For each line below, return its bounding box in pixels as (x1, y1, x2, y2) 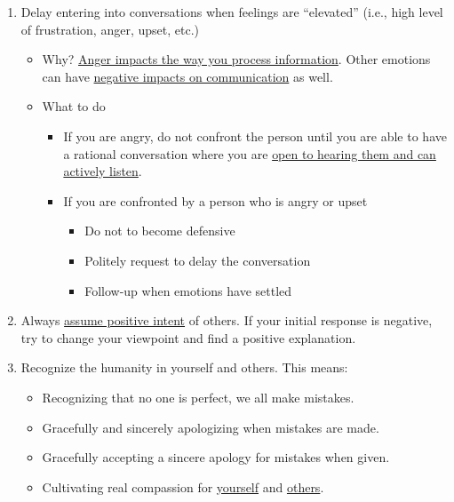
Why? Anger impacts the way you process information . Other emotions (42, 50, 431, 68)
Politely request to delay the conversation (84, 251, 311, 269)
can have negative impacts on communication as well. (42, 67, 333, 85)
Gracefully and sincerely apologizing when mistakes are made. (42, 418, 379, 436)
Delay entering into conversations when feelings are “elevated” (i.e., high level (20, 3, 443, 20)
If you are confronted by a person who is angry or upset (63, 191, 368, 210)
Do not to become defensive (84, 221, 235, 240)
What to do (42, 97, 106, 116)
